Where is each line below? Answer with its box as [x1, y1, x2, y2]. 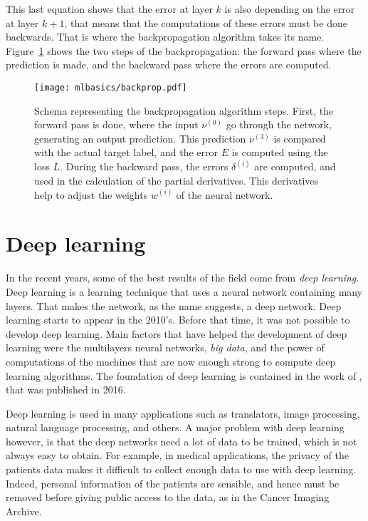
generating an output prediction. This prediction [34, 130, 246, 145]
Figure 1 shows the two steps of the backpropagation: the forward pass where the [6, 43, 362, 58]
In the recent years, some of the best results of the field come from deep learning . [6, 270, 359, 285]
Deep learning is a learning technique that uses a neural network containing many [6, 284, 363, 299]
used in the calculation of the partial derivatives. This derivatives [34, 173, 319, 188]
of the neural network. [176, 187, 273, 202]
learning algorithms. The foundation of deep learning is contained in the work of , [6, 368, 362, 383]
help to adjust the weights [34, 187, 148, 202]
